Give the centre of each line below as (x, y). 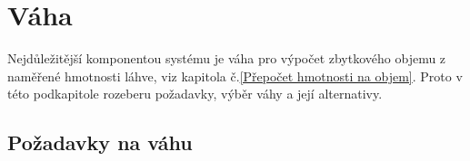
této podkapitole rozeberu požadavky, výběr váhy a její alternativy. (195, 94)
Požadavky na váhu (100, 142)
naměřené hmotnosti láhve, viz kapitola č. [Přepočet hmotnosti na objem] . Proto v (235, 76)
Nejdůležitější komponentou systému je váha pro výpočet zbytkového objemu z (227, 58)
